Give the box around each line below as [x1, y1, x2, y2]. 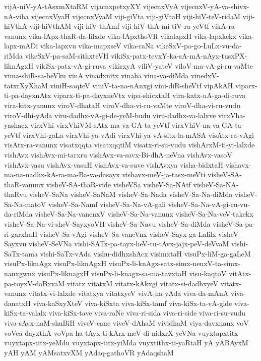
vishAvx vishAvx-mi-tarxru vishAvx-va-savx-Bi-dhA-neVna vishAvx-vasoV [4, 149, 232, 160]
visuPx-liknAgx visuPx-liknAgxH [4, 258, 107, 269]
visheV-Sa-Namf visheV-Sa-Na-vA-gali [48, 198, 166, 209]
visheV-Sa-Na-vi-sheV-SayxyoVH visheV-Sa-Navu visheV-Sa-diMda [4, 219, 211, 229]
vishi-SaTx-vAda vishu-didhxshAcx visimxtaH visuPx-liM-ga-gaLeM [40, 248, 251, 259]
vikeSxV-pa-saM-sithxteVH [25, 50, 109, 61]
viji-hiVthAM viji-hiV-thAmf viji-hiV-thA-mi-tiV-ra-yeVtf [29, 21, 209, 31]
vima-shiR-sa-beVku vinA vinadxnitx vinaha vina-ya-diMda [4, 70, 189, 81]
